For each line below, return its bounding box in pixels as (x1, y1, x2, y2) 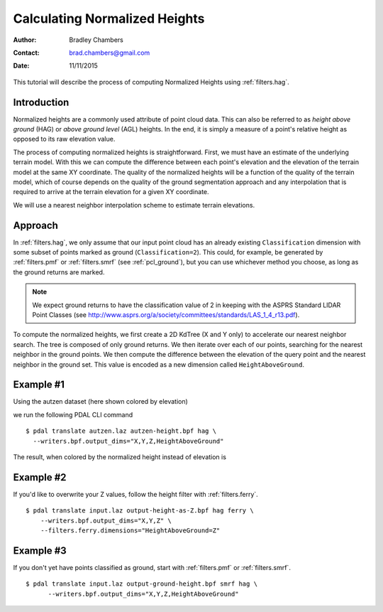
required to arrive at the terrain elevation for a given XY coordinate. (13, 188, 209, 196)
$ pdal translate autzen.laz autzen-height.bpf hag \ (26, 427, 216, 435)
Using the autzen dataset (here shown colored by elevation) (13, 397, 188, 406)
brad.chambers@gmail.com (69, 48, 150, 57)
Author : (13, 36, 37, 44)
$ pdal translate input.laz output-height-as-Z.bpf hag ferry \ (26, 507, 255, 515)
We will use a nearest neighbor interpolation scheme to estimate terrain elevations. (13, 200, 255, 209)
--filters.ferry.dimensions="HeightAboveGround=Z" (40, 527, 221, 535)
